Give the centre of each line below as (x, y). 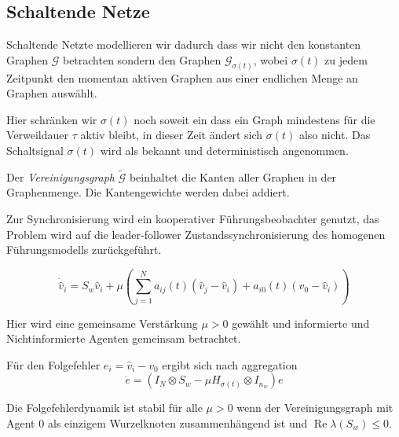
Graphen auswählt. (52, 93)
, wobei (271, 59)
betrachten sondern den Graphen (142, 59)
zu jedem (346, 59)
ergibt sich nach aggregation (230, 364)
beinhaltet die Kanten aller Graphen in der (233, 176)
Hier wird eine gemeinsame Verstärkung (102, 323)
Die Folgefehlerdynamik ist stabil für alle (104, 408)
